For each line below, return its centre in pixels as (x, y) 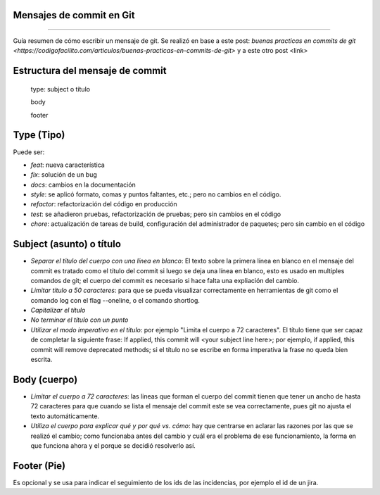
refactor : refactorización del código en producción (104, 204)
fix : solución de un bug (64, 175)
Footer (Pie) (39, 466)
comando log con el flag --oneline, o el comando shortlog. (115, 300)
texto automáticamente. (65, 416)
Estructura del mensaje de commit (90, 71)
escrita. (42, 360)
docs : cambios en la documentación (83, 184)
